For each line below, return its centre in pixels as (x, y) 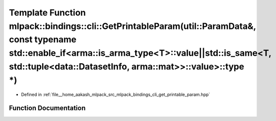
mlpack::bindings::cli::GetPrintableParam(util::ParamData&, (133, 26)
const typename (43, 40)
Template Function (47, 13)
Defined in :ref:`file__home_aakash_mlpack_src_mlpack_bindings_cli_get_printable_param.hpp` (116, 94)
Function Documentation (47, 108)
